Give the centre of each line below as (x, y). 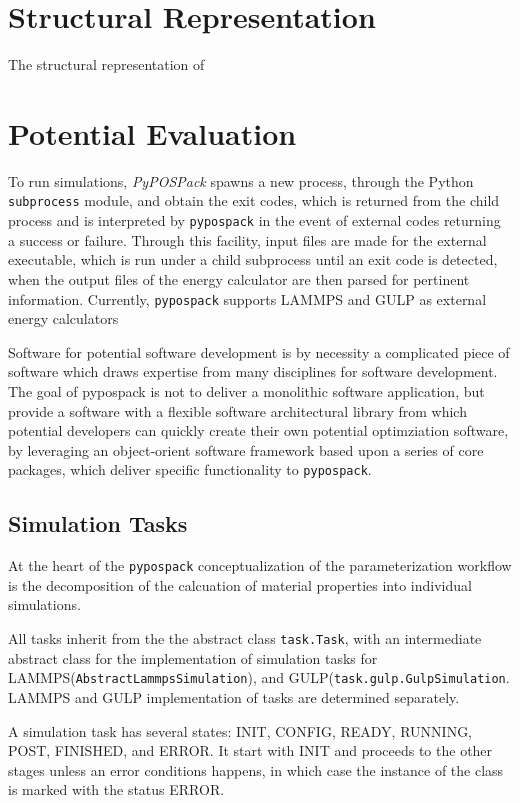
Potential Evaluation (152, 132)
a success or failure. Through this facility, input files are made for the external (247, 239)
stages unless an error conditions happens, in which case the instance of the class (256, 769)
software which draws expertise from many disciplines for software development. (253, 371)
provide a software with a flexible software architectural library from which (237, 410)
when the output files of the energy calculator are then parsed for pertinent (239, 278)
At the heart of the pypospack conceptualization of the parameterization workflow (260, 565)
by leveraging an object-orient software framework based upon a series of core (246, 449)
